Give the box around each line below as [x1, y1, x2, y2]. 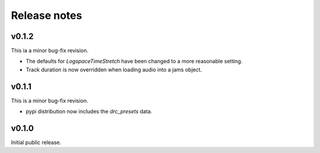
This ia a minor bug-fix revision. [11, 47, 89, 54]
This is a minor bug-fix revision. [11, 97, 88, 104]
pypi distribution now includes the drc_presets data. [25, 108, 152, 115]
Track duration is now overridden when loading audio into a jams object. [25, 66, 203, 73]
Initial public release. [11, 139, 62, 146]
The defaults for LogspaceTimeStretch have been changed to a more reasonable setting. [25, 58, 243, 65]
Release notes [11, 9, 82, 22]
